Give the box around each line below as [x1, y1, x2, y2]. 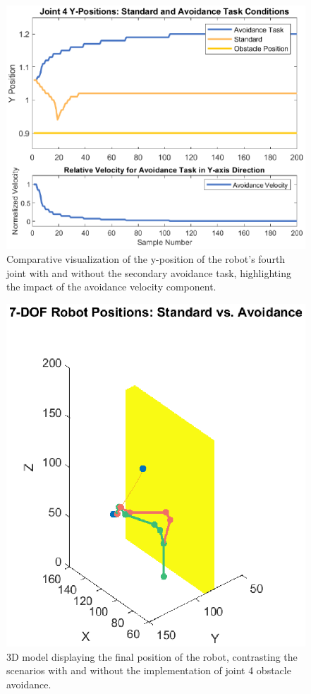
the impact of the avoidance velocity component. [6, 279, 217, 294]
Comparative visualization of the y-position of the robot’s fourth [6, 251, 286, 266]
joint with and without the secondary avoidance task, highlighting [6, 265, 291, 280]
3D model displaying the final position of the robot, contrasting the [6, 649, 298, 664]
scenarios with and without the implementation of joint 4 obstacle [6, 663, 291, 678]
